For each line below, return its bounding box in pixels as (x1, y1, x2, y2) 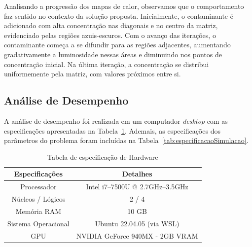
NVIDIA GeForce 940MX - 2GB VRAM (76, 230, 198, 241)
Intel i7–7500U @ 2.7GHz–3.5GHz (86, 181, 188, 192)
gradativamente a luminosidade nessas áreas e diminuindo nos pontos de (4, 49, 222, 59)
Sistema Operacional (7, 218, 70, 228)
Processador (20, 181, 57, 192)
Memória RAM (15, 206, 62, 216)
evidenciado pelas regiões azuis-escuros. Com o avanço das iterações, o (4, 30, 216, 40)
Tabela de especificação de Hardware (47, 151, 158, 162)
